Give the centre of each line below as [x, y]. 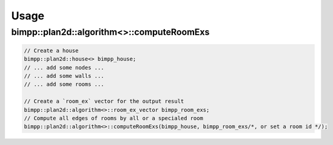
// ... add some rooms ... [64, 84]
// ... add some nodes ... [64, 67]
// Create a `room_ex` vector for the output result [104, 101]
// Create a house [51, 50]
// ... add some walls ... [64, 76]
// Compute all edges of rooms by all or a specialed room [113, 118]
